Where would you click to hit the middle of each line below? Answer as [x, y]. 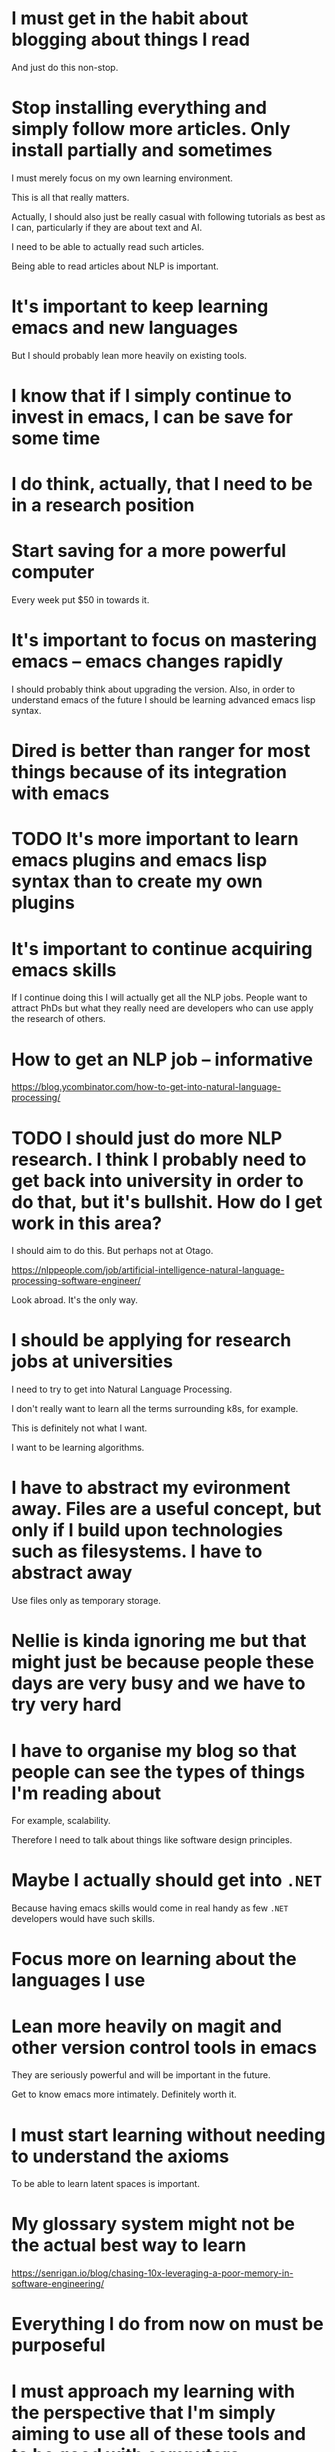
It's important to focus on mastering [164, 640]
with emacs [60, 793]
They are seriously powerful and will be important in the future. [141, 2075]
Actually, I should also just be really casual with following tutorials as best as [168, 216]
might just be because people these [163, 1662]
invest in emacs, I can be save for [152, 417]
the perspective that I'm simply [143, 2412]
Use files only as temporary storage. [86, 1601]
